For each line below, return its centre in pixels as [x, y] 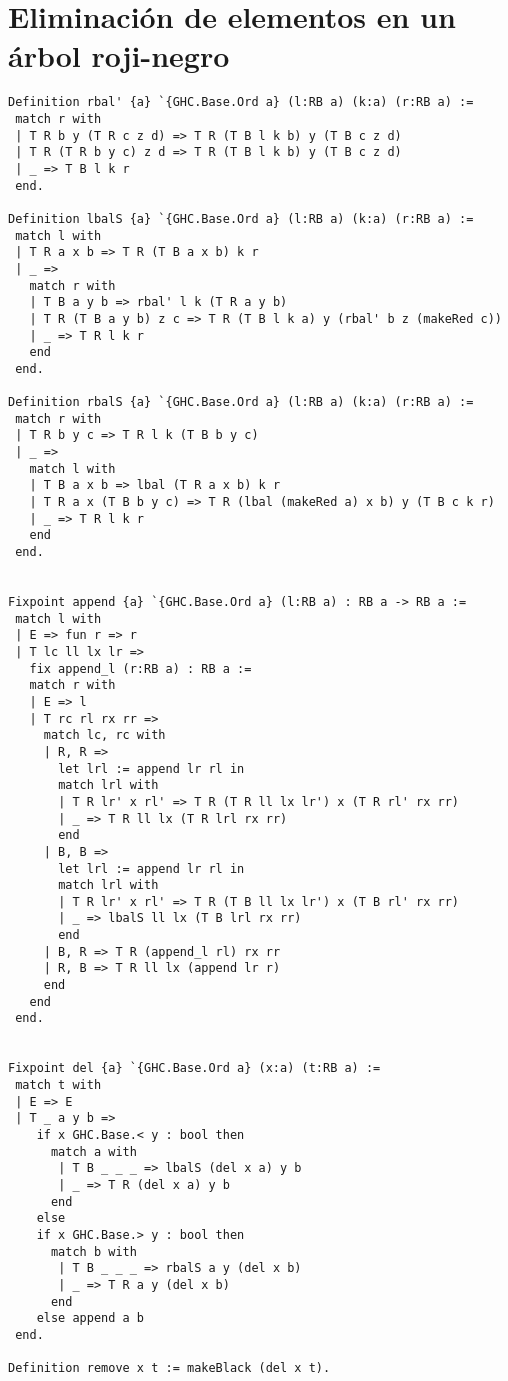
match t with [58, 1085]
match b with [93, 1251]
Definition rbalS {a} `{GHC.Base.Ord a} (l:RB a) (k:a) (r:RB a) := [241, 402]
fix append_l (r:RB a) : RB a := [140, 668]
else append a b [90, 1318]
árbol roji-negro [119, 55]
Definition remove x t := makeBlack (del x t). [169, 1368]
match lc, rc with [104, 735]
